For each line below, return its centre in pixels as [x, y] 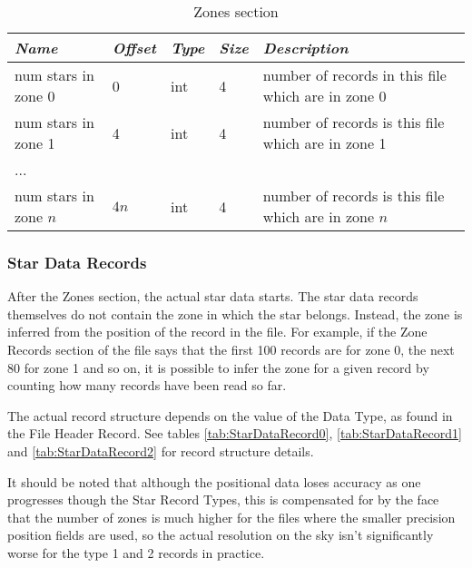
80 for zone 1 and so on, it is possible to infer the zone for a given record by [218, 367]
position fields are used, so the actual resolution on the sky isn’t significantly [221, 535]
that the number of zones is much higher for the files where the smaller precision [231, 517]
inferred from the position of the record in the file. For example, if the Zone [217, 332]
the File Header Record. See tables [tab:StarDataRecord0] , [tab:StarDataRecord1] [235, 433]
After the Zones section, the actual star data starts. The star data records [213, 296]
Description [305, 48]
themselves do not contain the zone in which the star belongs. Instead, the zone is [235, 313]
